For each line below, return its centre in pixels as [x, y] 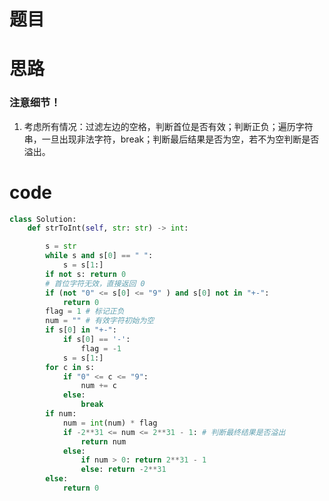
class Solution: [43, 219]
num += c [98, 386]
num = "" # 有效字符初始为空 [100, 321]
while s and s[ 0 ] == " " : [99, 256]
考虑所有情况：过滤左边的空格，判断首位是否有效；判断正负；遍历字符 [168, 126]
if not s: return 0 [86, 274]
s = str [61, 246]
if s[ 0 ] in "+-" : [81, 330]
